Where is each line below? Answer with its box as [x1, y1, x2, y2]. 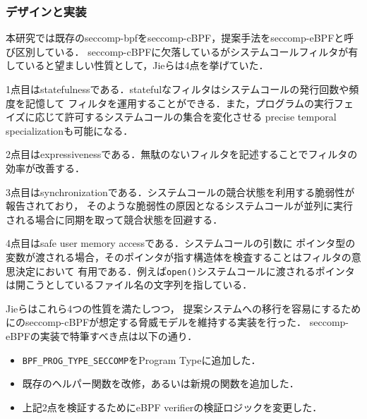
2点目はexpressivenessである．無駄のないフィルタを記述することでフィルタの [6, 147, 358, 162]
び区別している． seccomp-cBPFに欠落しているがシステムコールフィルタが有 [6, 44, 359, 59]
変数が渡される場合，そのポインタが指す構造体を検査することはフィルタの [6, 249, 351, 264]
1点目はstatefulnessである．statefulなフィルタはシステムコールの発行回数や [6, 82, 349, 96]
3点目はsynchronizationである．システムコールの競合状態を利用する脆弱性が [6, 184, 355, 199]
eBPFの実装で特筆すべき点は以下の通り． [6, 328, 198, 343]
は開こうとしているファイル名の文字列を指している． [6, 277, 253, 292]
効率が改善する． [6, 160, 85, 175]
